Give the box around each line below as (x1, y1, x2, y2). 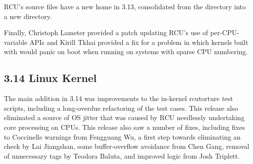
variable (4, 37, 27, 47)
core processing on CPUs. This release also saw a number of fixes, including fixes (4, 122, 245, 132)
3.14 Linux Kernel (4, 70, 97, 85)
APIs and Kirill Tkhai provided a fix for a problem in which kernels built (29, 37, 249, 47)
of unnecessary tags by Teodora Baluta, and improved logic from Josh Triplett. (4, 150, 240, 161)
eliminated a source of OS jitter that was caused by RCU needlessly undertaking (4, 112, 245, 123)
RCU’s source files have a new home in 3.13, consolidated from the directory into (4, 1, 246, 11)
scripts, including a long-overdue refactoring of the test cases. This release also (4, 102, 238, 113)
